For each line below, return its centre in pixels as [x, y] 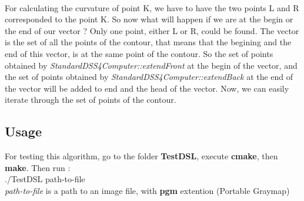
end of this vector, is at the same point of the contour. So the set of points [139, 53]
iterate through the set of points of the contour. [91, 100]
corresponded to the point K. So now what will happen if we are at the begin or [149, 19]
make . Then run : [38, 167]
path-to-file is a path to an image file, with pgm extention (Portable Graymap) [147, 190]
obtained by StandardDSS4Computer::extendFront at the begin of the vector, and [151, 65]
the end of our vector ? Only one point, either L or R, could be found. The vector [152, 30]
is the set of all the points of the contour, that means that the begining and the [148, 42]
